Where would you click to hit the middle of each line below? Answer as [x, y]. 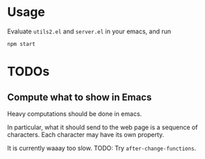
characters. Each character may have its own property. [86, 134]
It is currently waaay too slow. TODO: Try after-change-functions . [102, 148]
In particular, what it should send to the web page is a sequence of [102, 127]
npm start [22, 44]
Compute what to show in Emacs [80, 97]
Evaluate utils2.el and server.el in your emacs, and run [89, 31]
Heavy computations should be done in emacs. [75, 114]
